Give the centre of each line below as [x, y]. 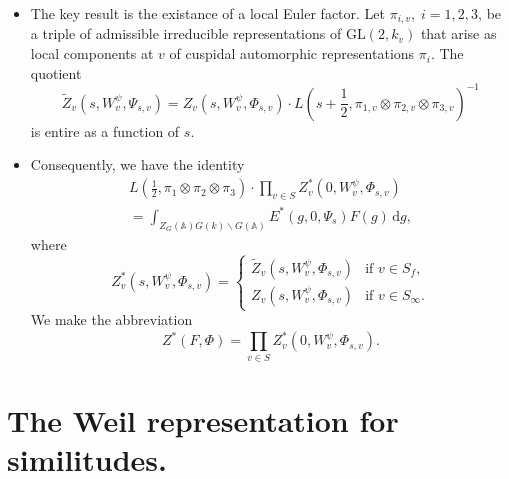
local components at [92, 53]
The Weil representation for [203, 419]
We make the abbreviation [111, 319]
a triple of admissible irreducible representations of [186, 33]
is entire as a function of [105, 130]
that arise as [458, 33]
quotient [56, 72]
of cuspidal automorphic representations [292, 53]
